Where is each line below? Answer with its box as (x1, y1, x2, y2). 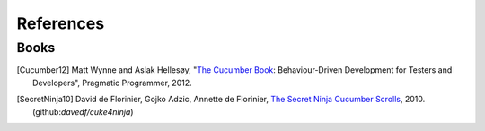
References (16, 13, 105, 33)
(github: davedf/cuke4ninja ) (32, 106, 134, 117)
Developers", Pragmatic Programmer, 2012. (32, 77, 192, 88)
